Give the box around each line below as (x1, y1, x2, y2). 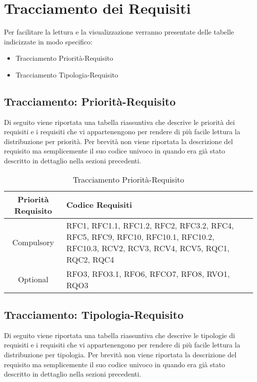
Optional (18, 273, 48, 285)
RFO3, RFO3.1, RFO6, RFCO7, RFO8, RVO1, (66, 267, 230, 279)
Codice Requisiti (66, 199, 132, 211)
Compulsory (12, 236, 54, 248)
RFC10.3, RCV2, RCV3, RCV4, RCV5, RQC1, (66, 242, 230, 254)
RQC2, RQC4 (66, 253, 114, 265)
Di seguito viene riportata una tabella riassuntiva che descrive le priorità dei (4, 116, 235, 127)
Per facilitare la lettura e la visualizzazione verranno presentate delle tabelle (4, 27, 234, 37)
